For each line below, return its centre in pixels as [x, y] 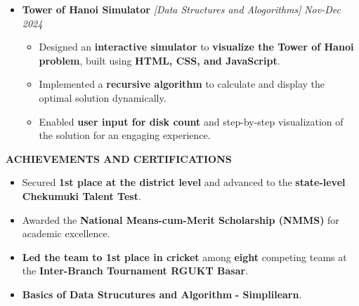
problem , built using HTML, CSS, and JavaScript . [159, 60]
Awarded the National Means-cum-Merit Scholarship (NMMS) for [181, 219]
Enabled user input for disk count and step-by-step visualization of [191, 121]
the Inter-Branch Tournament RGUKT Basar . [135, 271]
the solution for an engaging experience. [125, 135]
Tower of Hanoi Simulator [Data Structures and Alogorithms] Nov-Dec [181, 9]
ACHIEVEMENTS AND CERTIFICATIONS [119, 158]
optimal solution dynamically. [103, 97]
